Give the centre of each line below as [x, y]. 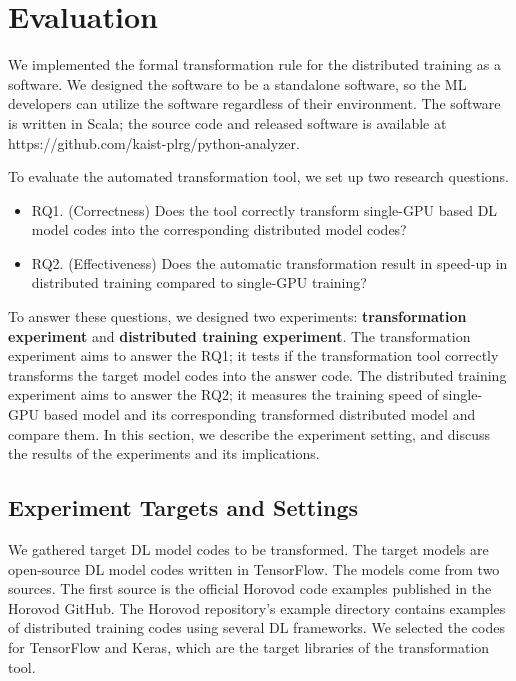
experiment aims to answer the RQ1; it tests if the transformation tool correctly [253, 355]
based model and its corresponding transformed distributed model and [259, 414]
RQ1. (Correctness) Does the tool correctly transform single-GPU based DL [264, 209]
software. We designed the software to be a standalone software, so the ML [237, 83]
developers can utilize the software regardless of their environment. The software [254, 103]
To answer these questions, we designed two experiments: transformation [237, 316]
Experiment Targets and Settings [183, 507]
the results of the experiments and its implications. [164, 453]
